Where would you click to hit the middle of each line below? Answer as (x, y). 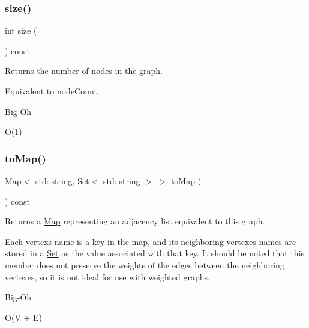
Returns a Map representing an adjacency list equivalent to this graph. (135, 221)
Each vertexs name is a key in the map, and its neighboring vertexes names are (151, 241)
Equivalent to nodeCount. (52, 91)
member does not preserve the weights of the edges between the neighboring (145, 265)
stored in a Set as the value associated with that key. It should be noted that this (155, 253)
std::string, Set (62, 181)
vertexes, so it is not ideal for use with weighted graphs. (107, 277)
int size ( (21, 30)
